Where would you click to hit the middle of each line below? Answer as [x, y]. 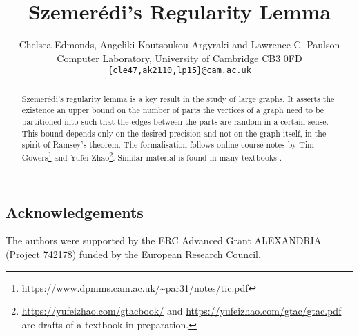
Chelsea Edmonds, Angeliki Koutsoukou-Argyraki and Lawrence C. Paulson [179, 45]
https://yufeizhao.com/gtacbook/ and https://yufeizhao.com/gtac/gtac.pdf [182, 311]
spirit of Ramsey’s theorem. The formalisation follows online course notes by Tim [168, 145]
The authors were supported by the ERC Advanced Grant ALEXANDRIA [164, 240]
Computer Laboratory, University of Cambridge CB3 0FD [179, 58]
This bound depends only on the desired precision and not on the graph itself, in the [174, 133]
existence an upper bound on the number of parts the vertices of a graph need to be [173, 110]
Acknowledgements [75, 211]
